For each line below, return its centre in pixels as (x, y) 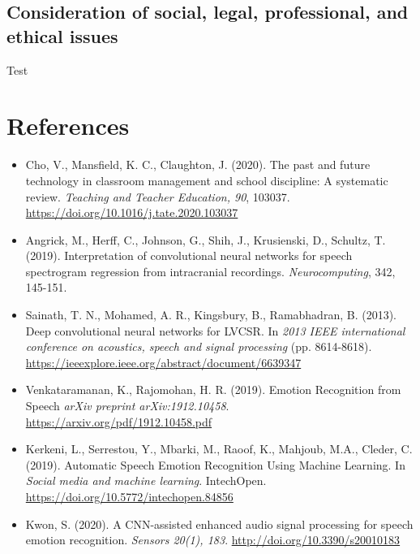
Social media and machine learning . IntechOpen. (146, 480)
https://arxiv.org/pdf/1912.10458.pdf (119, 421)
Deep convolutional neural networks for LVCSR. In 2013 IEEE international (215, 330)
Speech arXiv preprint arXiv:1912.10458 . (127, 406)
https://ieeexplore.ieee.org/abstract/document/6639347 (163, 362)
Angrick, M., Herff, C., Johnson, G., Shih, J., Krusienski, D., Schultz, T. (206, 239)
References (68, 126)
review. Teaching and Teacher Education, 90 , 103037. (158, 196)
